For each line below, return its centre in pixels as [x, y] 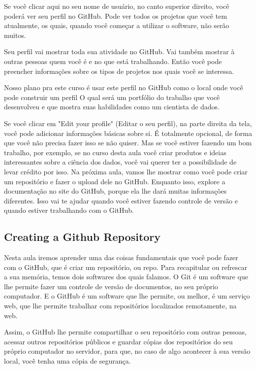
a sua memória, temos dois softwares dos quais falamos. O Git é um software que [126, 277]
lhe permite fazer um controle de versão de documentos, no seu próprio [111, 286]
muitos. [15, 35]
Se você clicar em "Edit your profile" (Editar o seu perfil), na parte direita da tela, [128, 123]
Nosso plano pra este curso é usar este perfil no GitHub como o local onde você [124, 87]
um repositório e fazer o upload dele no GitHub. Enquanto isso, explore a [115, 181]
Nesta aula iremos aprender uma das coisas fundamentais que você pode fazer [121, 257]
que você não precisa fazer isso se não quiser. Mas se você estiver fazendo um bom [128, 143]
